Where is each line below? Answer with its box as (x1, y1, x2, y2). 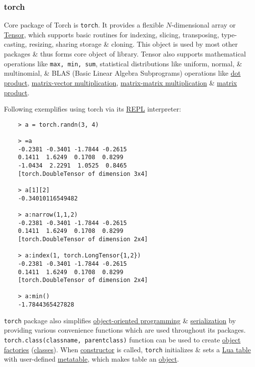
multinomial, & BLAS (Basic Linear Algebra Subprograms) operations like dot (4, 68, 241, 78)
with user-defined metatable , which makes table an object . (4, 354, 179, 364)
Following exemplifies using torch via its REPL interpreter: (4, 104, 181, 114)
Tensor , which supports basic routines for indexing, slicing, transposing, (4, 29, 219, 39)
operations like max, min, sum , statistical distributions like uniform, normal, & (4, 58, 242, 68)
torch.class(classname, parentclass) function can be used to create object (4, 335, 241, 345)
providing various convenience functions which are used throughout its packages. (4, 325, 246, 335)
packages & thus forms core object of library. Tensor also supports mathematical (4, 49, 246, 59)
